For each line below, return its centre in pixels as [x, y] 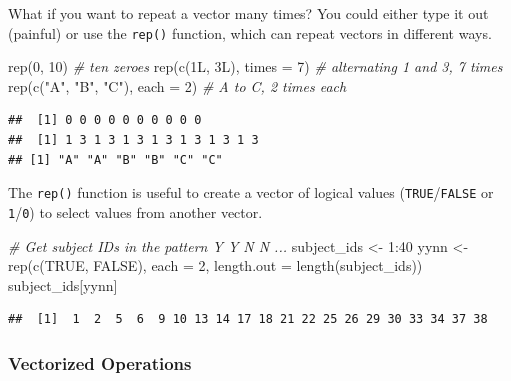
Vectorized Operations [100, 362]
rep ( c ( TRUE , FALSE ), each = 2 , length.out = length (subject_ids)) [215, 265]
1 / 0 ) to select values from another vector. [135, 211]
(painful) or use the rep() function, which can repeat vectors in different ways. [250, 32]
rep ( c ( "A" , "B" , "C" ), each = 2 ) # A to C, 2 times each [177, 85]
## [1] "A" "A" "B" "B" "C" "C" [115, 159]
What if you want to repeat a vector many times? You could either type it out [248, 13]
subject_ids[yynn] [63, 284]
